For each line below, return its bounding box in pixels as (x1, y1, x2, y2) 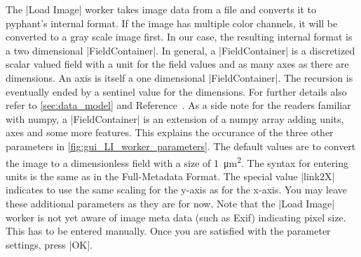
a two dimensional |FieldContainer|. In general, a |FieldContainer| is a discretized (6, 43, 355, 57)
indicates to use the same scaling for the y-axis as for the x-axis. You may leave (6, 182, 348, 197)
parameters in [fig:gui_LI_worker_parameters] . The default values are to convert (6, 138, 356, 153)
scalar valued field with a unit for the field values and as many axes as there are (6, 57, 349, 71)
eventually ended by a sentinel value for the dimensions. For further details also (6, 84, 347, 98)
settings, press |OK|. (6, 237, 93, 251)
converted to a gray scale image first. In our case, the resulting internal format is (6, 29, 353, 44)
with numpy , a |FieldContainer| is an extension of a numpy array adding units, (6, 111, 344, 126)
